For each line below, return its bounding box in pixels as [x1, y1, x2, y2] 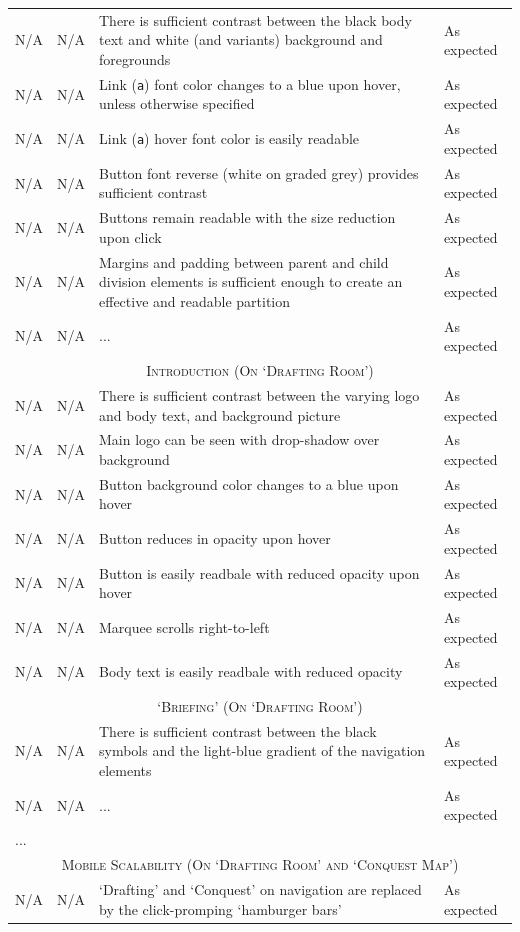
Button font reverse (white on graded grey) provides [99, 162, 419, 183]
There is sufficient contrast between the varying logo [99, 384, 420, 405]
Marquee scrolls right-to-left [99, 616, 270, 637]
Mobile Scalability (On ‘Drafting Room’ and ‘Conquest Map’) [61, 854, 459, 875]
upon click [99, 226, 162, 247]
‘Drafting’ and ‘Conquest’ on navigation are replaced [99, 878, 422, 899]
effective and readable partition [99, 290, 291, 311]
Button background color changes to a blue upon [99, 473, 399, 494]
